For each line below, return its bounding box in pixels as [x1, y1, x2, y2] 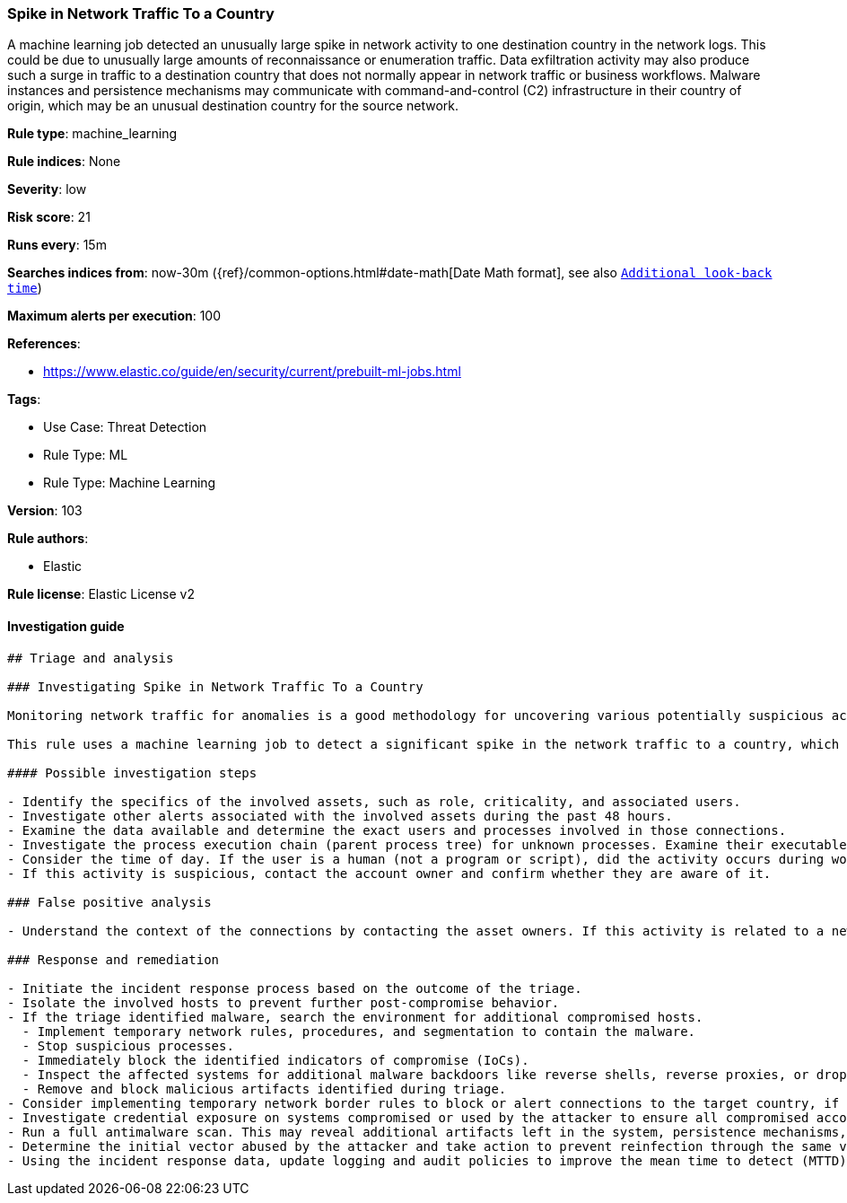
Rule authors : [7, 531, 89, 547]
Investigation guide [7, 618, 125, 634]
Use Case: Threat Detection [43, 419, 207, 435]
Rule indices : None [7, 154, 121, 170]
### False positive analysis [7, 894, 212, 909]
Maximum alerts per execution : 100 [7, 308, 222, 324]
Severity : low [7, 181, 87, 198]
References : [7, 336, 81, 352]
